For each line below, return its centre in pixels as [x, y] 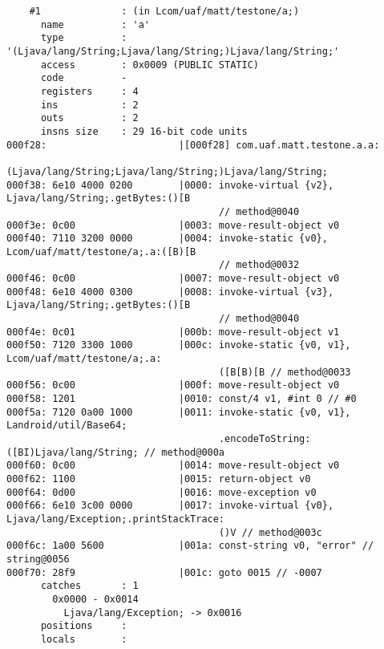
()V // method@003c [270, 532]
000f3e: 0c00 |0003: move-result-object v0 [173, 225]
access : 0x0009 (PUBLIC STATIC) [150, 65]
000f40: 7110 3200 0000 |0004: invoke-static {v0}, [167, 239]
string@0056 [38, 559]
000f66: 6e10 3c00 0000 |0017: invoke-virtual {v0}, [170, 506]
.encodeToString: [265, 439]
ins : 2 [89, 105]
